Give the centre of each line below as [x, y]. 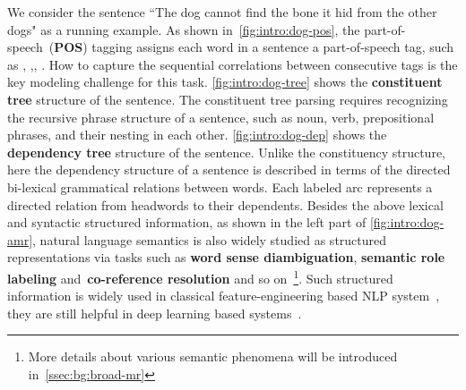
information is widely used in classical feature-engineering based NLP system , [224, 296]
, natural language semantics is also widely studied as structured [210, 239]
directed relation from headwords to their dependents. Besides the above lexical [225, 204]
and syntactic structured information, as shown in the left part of [187, 222]
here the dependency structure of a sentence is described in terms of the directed [229, 170]
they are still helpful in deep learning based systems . [155, 313]
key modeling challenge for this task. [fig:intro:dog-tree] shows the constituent [225, 82]
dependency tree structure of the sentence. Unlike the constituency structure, [226, 152]
